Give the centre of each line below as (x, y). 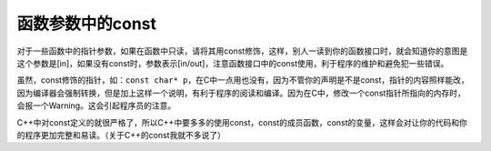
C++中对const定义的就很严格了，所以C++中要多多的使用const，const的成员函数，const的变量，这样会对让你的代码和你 (242, 122)
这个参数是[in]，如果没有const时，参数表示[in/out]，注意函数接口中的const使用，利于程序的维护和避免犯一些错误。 (233, 63)
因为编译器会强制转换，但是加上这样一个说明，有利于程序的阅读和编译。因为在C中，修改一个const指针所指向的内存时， (241, 93)
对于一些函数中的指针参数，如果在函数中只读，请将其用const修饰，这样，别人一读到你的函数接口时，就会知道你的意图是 (242, 51)
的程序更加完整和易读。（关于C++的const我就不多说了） (121, 135)
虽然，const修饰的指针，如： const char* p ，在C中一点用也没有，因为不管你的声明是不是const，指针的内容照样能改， (243, 80)
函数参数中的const (87, 24)
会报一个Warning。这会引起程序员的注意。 (96, 106)
